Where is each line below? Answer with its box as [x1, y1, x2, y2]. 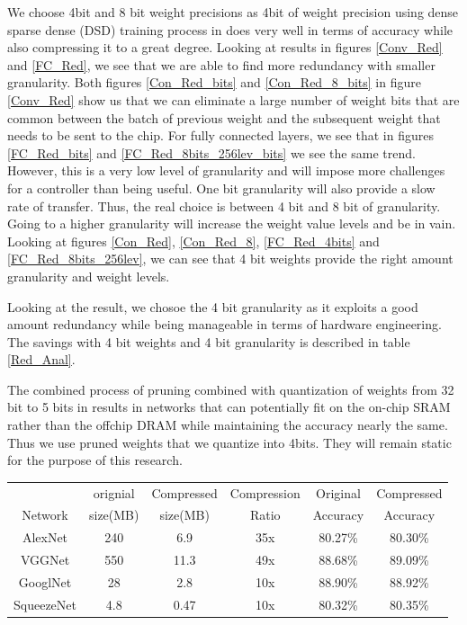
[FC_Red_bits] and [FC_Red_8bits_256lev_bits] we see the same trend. [7, 143, 416, 162]
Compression [229, 483, 301, 502]
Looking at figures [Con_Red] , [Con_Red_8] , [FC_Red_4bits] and [7, 231, 380, 250]
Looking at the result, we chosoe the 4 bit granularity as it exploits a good [7, 297, 418, 316]
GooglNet [18, 572, 72, 591]
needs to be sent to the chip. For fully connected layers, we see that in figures [7, 126, 434, 145]
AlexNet [22, 528, 68, 547]
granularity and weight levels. [7, 266, 170, 285]
